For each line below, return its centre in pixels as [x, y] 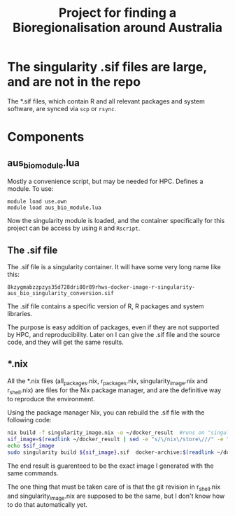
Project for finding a [117, 13]
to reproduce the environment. [51, 399]
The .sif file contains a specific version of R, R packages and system [106, 306]
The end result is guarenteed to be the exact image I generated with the [111, 466]
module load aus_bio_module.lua [54, 208]
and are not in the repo [74, 82]
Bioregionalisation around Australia [117, 28]
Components [46, 137]
